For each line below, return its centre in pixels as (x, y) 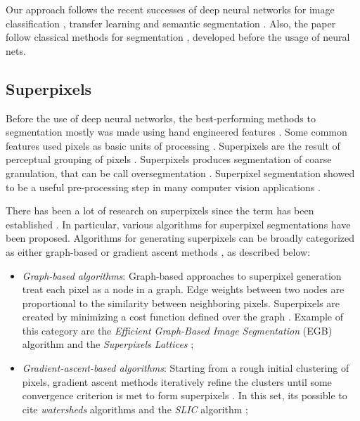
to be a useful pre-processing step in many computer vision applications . (163, 187)
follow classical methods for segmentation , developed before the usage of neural (178, 37)
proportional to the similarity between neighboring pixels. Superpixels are (181, 303)
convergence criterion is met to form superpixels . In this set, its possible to (185, 395)
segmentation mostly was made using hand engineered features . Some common (176, 132)
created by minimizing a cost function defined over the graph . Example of (182, 317)
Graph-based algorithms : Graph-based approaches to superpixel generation (182, 275)
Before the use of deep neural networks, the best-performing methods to (161, 118)
